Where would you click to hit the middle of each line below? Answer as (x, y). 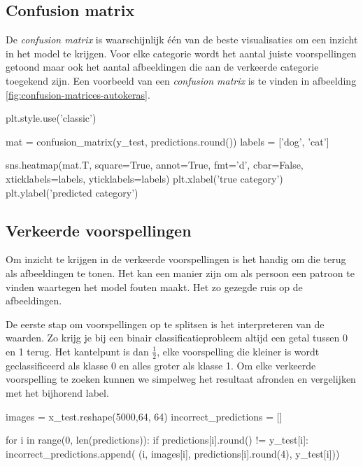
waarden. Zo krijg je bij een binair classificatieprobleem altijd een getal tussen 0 (177, 338)
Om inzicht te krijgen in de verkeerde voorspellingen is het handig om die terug (176, 259)
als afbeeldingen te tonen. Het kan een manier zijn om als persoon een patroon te (180, 273)
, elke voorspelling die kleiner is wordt (238, 351)
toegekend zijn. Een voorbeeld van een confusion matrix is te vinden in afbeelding (181, 80)
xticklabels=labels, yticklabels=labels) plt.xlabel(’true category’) (144, 178)
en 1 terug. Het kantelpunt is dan (77, 351)
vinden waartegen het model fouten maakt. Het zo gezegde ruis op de (154, 287)
